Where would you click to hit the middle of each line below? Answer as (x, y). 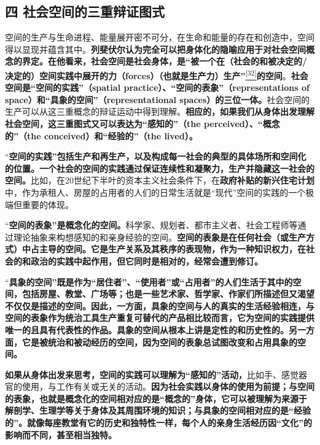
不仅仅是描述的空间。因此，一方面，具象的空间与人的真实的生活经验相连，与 (160, 305)
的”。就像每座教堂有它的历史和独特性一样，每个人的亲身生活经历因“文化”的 (158, 423)
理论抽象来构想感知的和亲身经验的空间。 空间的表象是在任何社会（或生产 (159, 237)
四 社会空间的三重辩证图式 (85, 11)
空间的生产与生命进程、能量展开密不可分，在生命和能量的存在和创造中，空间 (160, 37)
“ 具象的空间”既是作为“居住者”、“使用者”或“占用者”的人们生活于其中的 (149, 281)
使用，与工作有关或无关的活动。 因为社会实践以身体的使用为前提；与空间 (168, 386)
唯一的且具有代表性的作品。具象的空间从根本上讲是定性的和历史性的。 (147, 329)
